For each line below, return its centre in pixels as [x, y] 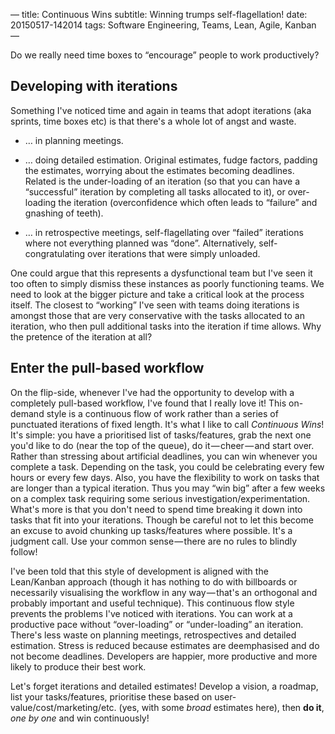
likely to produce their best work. [78, 666]
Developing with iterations [94, 86]
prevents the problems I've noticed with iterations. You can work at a [151, 613]
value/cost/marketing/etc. [63, 707]
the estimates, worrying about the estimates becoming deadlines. [159, 170]
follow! [24, 551]
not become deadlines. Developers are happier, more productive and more [164, 656]
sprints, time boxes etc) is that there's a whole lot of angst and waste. [153, 121]
